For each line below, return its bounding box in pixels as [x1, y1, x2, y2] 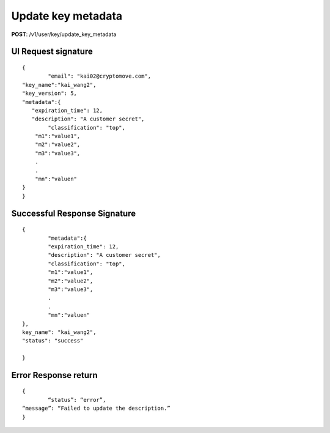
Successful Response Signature [11, 208, 136, 218]
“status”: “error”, [48, 396, 106, 403]
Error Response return [11, 370, 98, 380]
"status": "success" [22, 337, 84, 344]
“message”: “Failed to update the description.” [22, 405, 170, 412]
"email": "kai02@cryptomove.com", [48, 73, 152, 80]
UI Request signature [11, 46, 93, 57]
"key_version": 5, [22, 90, 78, 97]
